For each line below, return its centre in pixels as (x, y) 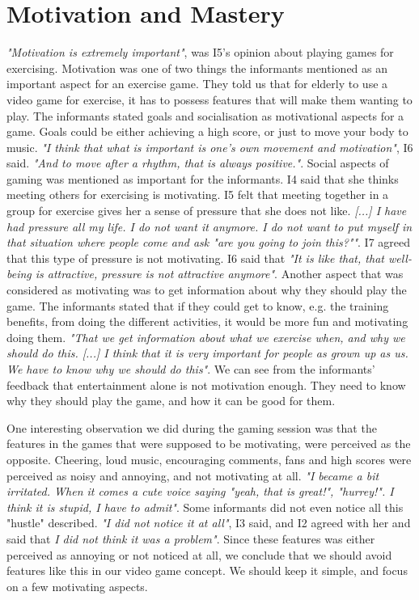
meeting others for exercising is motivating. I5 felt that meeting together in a (198, 194)
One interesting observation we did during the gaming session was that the (192, 427)
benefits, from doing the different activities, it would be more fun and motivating (207, 321)
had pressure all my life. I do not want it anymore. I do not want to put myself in (209, 226)
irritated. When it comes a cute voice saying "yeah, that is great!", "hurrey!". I (200, 491)
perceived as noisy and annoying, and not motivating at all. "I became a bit (193, 475)
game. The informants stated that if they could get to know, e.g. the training (198, 305)
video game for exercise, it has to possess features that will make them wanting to (209, 99)
